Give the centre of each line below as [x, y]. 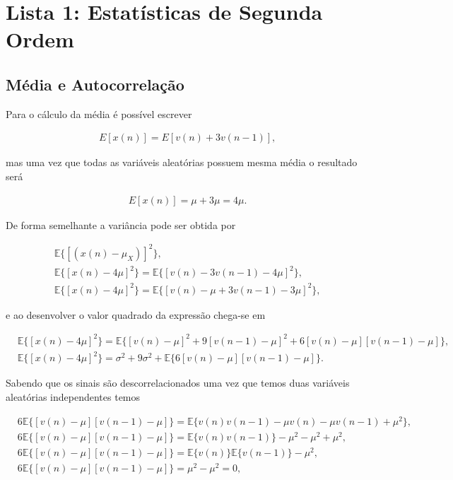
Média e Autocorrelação [95, 84]
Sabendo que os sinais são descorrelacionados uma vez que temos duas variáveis [178, 383]
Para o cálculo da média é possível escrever [99, 113]
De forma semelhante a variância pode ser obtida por [121, 224]
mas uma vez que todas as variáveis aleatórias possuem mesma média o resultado [182, 162]
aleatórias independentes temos [73, 397]
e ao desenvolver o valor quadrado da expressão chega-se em [136, 314]
